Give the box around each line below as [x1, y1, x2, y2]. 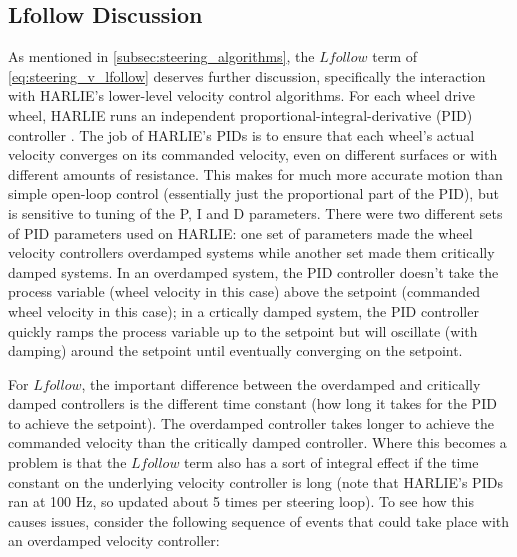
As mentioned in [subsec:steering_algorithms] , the [8, 46, 315, 67]
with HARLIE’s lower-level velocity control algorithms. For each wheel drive [8, 85, 475, 106]
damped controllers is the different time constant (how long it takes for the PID [8, 393, 497, 414]
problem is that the [8, 452, 127, 473]
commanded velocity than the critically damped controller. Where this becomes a [8, 432, 507, 453]
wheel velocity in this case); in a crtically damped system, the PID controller [8, 300, 479, 321]
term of [372, 46, 418, 67]
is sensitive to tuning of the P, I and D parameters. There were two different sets [8, 202, 503, 223]
